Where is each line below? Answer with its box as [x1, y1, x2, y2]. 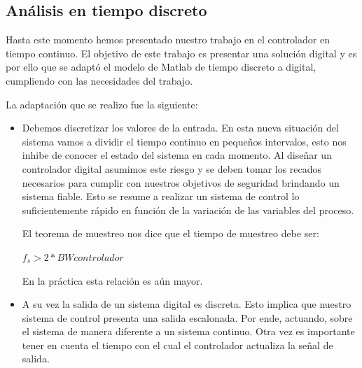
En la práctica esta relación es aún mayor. [22, 273, 203, 288]
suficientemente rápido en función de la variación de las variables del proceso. [22, 202, 354, 217]
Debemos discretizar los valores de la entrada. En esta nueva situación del [22, 120, 339, 135]
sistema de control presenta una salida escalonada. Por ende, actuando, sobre [22, 310, 353, 325]
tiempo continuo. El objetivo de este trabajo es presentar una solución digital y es [6, 45, 357, 60]
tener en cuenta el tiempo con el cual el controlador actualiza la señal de [22, 337, 333, 352]
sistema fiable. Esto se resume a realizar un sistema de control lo [22, 189, 300, 204]
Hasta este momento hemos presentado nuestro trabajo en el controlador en [6, 32, 330, 47]
